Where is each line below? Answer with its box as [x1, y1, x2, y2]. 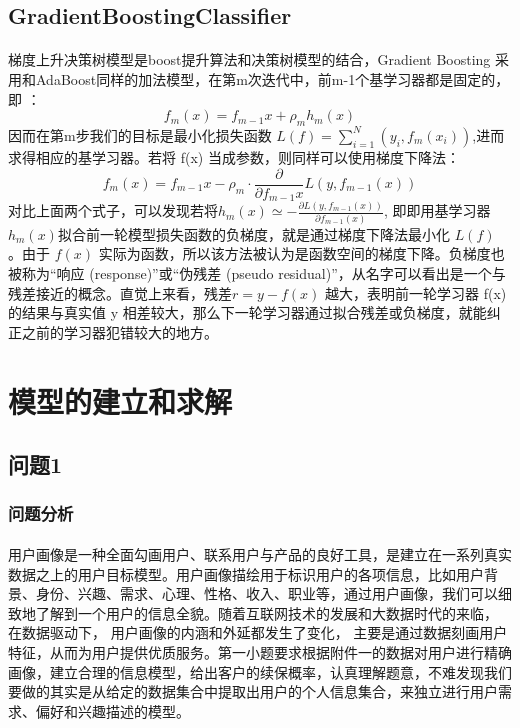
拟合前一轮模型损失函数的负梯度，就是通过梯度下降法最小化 [57, 223, 450, 244]
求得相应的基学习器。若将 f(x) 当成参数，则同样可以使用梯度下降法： [8, 146, 460, 167]
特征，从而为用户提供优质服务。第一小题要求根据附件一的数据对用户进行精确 [8, 641, 512, 662]
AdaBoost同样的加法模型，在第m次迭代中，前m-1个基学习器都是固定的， [35, 68, 510, 89]
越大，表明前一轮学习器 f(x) [325, 282, 507, 303]
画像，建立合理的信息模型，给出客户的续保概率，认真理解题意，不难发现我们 [8, 661, 512, 682]
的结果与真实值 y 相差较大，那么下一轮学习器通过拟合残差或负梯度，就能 [8, 302, 487, 323]
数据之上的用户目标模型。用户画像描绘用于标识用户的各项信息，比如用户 [8, 563, 484, 584]
